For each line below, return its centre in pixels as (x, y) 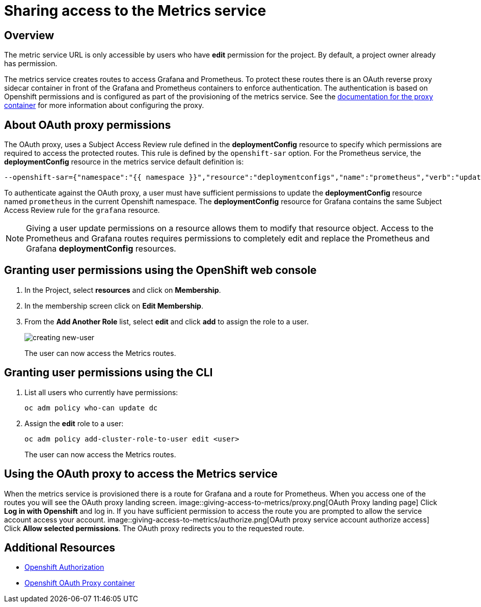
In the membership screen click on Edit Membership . (114, 306)
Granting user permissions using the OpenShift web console (161, 270)
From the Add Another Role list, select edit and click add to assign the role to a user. (167, 321)
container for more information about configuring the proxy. (104, 105)
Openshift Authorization (64, 567)
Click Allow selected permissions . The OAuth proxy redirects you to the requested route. (154, 528)
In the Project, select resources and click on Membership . (123, 290)
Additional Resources (60, 547)
